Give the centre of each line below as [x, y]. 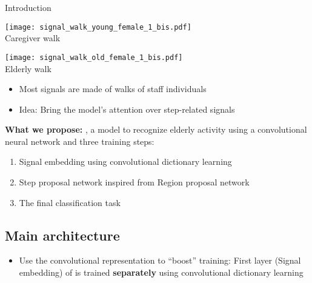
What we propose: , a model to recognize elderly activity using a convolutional [156, 129]
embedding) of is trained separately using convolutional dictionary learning [161, 272]
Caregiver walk [33, 38]
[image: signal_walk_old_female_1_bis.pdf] [94, 57]
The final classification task [70, 202]
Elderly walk [28, 68]
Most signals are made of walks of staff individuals [113, 89]
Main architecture [62, 235]
